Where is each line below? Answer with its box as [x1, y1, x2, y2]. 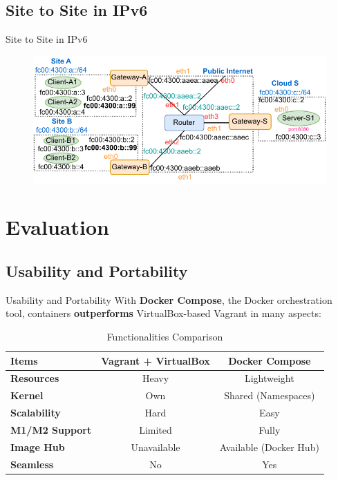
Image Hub [10, 439, 65, 454]
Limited [139, 422, 172, 436]
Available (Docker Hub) [219, 439, 319, 454]
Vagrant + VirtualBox [101, 353, 210, 367]
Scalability [10, 405, 61, 420]
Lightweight [244, 371, 294, 385]
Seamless [10, 457, 54, 471]
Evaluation [6, 213, 109, 241]
